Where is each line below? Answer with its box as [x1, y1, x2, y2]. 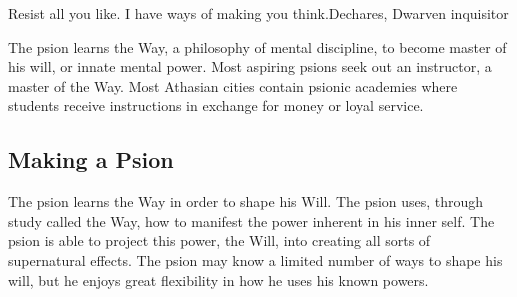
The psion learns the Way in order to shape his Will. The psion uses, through [8, 191, 484, 212]
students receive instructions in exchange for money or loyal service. [8, 95, 424, 116]
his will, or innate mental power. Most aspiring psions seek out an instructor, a [8, 56, 492, 77]
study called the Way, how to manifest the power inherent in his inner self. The [8, 210, 495, 231]
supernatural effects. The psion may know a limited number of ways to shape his [8, 249, 503, 270]
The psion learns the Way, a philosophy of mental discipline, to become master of [8, 36, 507, 57]
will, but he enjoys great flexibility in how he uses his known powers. [8, 269, 429, 290]
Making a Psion [8, 144, 174, 175]
